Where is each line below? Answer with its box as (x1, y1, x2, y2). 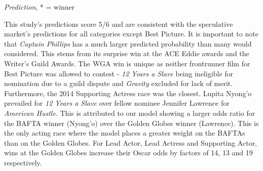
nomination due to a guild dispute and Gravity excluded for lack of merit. (4, 78, 233, 89)
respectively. (4, 157, 42, 167)
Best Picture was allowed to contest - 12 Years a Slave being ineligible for (4, 68, 234, 78)
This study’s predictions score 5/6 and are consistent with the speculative (4, 18, 233, 29)
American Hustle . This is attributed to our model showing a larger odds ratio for (4, 107, 255, 118)
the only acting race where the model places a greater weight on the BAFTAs (4, 127, 245, 138)
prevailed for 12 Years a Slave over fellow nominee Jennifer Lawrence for (4, 98, 230, 108)
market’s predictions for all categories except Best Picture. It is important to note (4, 28, 258, 39)
